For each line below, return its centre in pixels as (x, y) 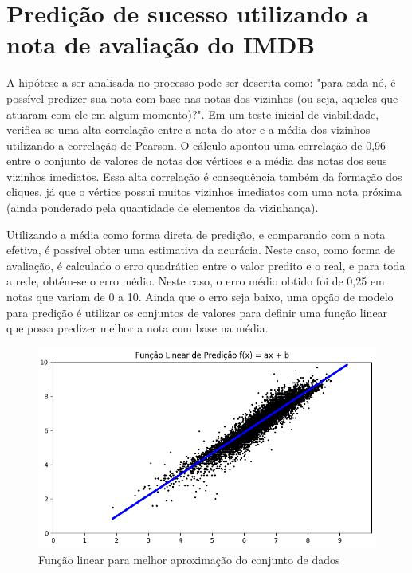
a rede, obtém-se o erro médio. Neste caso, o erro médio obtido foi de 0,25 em (196, 281)
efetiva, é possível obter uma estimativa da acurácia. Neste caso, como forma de (201, 250)
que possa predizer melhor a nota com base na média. (137, 328)
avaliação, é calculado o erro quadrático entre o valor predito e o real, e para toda (206, 265)
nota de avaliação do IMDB (161, 44)
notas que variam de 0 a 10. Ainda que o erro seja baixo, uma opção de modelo (200, 297)
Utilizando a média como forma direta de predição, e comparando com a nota (196, 234)
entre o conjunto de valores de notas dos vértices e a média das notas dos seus (197, 161)
